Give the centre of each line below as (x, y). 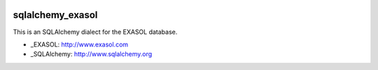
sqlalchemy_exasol (55, 15)
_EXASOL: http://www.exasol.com (79, 44)
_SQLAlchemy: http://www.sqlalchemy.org (91, 54)
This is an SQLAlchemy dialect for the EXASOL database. (95, 32)
